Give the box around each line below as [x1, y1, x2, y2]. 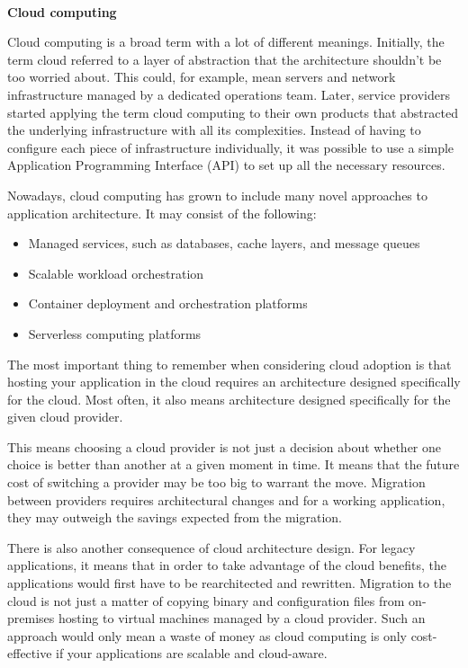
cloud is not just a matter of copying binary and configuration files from [7, 591, 405, 610]
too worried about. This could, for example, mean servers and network [7, 67, 396, 86]
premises [7, 609, 55, 628]
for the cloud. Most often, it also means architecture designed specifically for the [7, 389, 451, 408]
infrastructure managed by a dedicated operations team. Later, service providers [7, 85, 450, 103]
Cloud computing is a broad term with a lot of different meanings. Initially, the [7, 32, 445, 51]
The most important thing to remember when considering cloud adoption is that [7, 354, 452, 373]
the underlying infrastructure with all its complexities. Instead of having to [7, 120, 421, 139]
